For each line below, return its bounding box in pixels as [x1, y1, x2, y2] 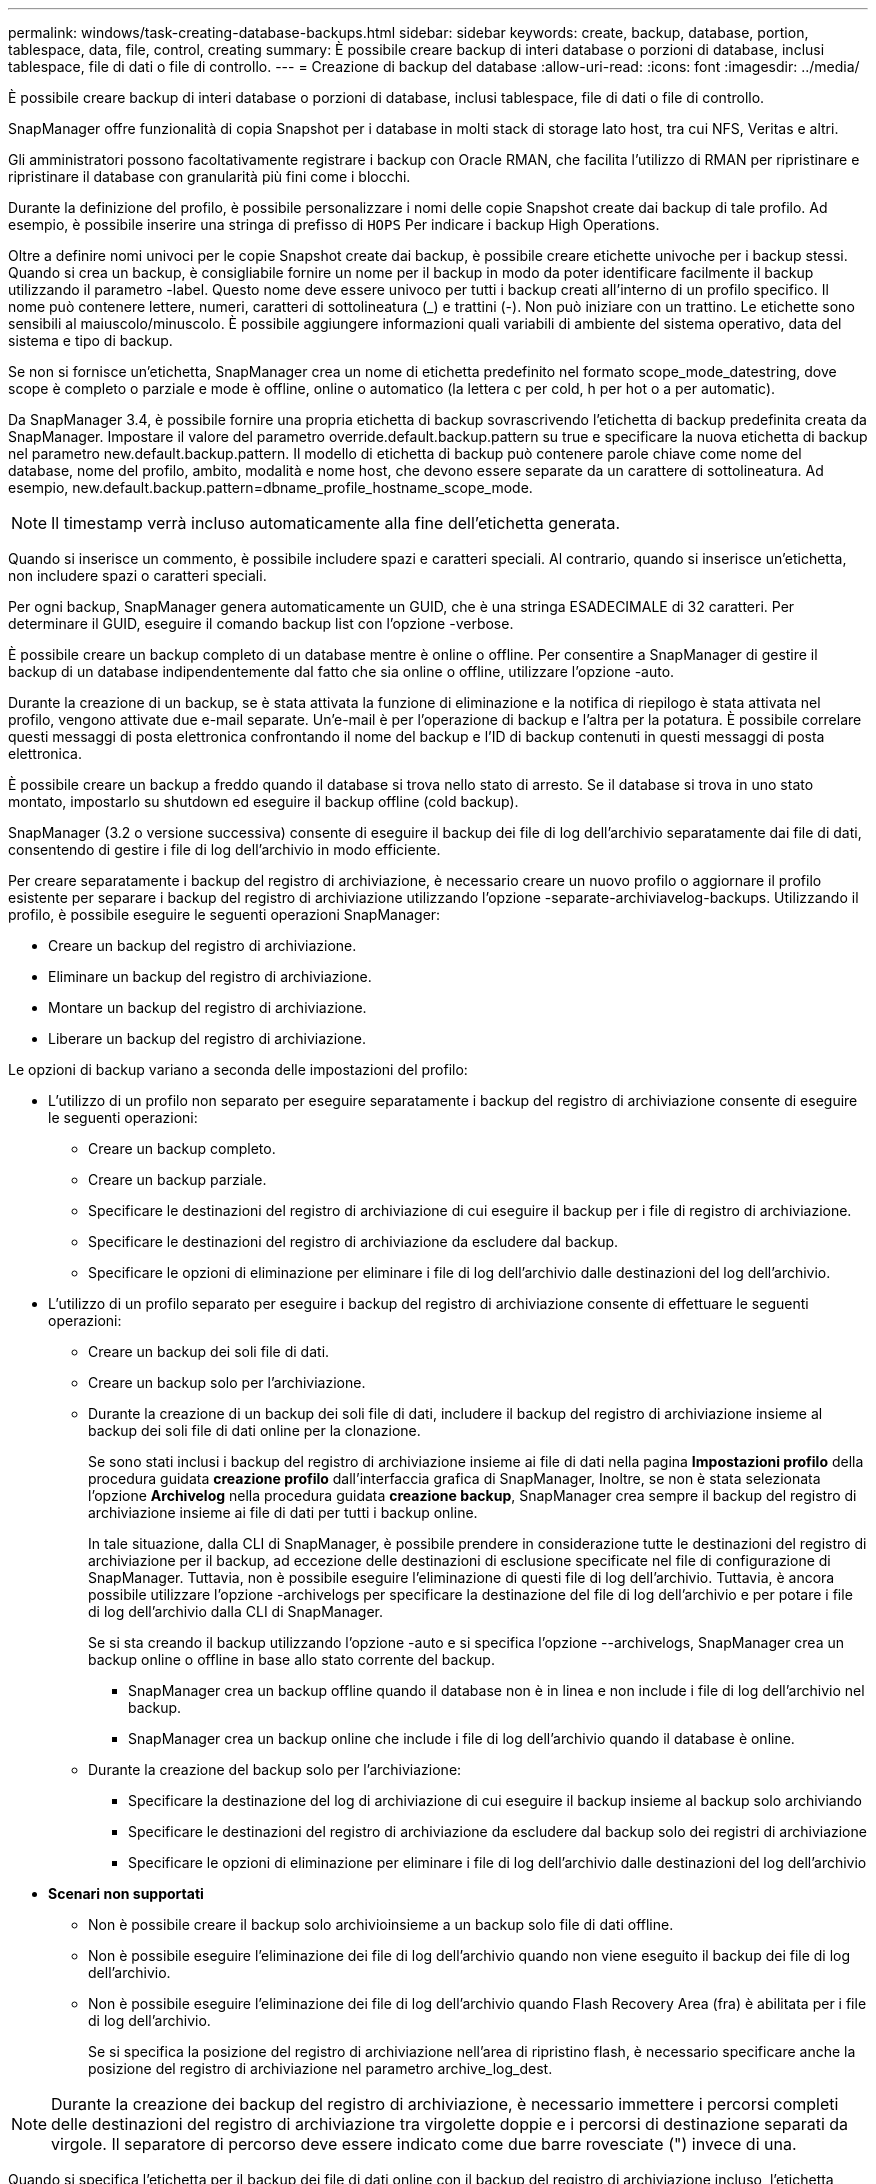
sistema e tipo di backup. [8, 332, 173, 349]
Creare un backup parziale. [88, 1171, 267, 1188]
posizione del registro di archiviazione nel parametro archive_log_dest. [88, 2060, 553, 2077]
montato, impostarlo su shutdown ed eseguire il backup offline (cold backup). [8, 793, 519, 810]
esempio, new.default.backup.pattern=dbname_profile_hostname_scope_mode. [8, 479, 533, 496]
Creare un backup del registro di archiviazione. [48, 937, 357, 954]
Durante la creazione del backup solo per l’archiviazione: [88, 1761, 462, 1778]
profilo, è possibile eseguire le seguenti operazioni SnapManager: [8, 906, 441, 923]
